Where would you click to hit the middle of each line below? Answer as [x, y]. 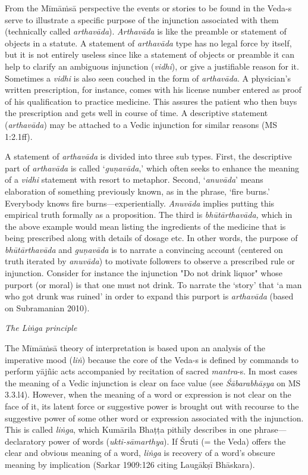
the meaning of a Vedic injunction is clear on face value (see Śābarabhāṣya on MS [153, 382]
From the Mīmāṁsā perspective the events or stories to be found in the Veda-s [148, 8]
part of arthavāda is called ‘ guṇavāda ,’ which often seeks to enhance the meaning [152, 168]
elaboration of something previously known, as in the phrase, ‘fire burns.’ [137, 191]
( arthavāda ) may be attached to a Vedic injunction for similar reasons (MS [141, 124]
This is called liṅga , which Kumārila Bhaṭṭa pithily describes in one [128, 429]
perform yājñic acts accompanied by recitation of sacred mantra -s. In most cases [151, 371]
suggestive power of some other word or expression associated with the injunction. [154, 418]
